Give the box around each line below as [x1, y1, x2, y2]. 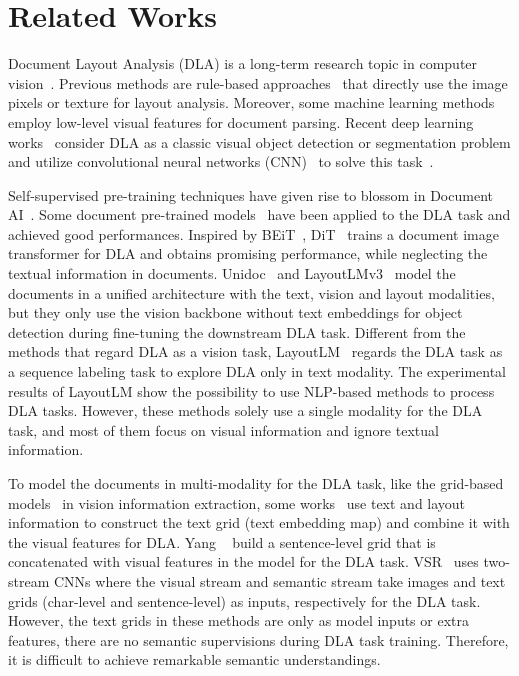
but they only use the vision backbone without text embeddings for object [8, 302, 463, 323]
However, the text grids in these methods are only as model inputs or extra [8, 610, 469, 631]
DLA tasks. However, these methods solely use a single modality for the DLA [8, 400, 483, 421]
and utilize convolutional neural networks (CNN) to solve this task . [8, 151, 434, 172]
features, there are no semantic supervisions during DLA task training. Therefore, [8, 629, 509, 650]
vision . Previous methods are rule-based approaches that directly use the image [8, 72, 508, 93]
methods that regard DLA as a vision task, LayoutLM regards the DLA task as [8, 341, 503, 362]
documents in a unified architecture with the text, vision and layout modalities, [8, 282, 495, 303]
